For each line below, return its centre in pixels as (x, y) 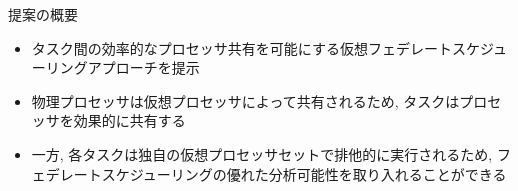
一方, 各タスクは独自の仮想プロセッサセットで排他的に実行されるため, (262, 153)
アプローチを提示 (143, 67)
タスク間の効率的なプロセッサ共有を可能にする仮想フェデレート (241, 47)
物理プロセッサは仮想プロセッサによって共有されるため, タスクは (245, 100)
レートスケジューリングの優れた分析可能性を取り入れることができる (283, 173)
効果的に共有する (129, 120)
